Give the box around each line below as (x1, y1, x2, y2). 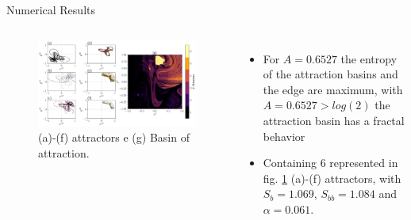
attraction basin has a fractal (263, 112, 405, 128)
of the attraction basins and (263, 66, 398, 82)
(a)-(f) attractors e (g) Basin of (38, 129, 190, 146)
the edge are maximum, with (263, 81, 403, 97)
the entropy (340, 50, 398, 66)
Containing (263, 154, 317, 171)
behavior (263, 127, 305, 144)
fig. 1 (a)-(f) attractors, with (263, 169, 401, 186)
